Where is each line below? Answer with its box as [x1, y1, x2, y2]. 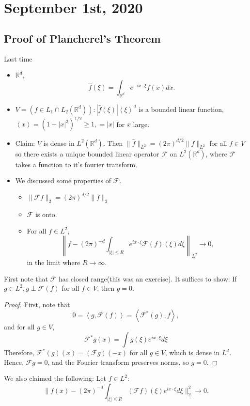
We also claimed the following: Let [4, 373, 107, 383]
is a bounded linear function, [139, 104, 224, 114]
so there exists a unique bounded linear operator [15, 148, 159, 158]
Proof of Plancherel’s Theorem [4, 31, 161, 46]
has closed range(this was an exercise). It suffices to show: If [58, 273, 237, 283]
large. [133, 119, 150, 129]
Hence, [4, 357, 24, 367]
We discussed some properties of [15, 175, 111, 186]
